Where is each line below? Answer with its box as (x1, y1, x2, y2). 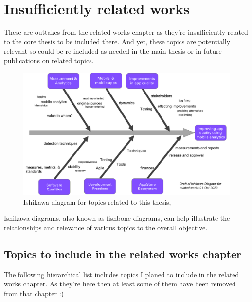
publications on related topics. (4, 55, 94, 65)
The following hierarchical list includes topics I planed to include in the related (4, 269, 239, 279)
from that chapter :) (4, 288, 64, 299)
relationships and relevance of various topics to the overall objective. (4, 223, 208, 233)
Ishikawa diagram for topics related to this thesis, (23, 196, 171, 207)
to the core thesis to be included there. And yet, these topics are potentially (4, 36, 231, 46)
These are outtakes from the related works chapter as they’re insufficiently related (4, 27, 248, 37)
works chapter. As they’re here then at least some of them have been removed (4, 279, 236, 289)
